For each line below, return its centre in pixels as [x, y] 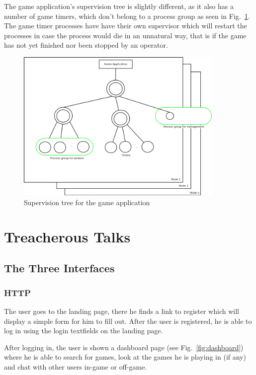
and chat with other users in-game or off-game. [76, 366]
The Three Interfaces [59, 268]
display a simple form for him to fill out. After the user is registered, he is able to [128, 321]
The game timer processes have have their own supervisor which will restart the [126, 26]
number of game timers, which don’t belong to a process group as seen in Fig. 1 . [127, 16]
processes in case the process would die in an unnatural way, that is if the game [125, 35]
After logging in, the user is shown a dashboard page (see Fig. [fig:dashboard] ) [124, 347]
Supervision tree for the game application [87, 202]
